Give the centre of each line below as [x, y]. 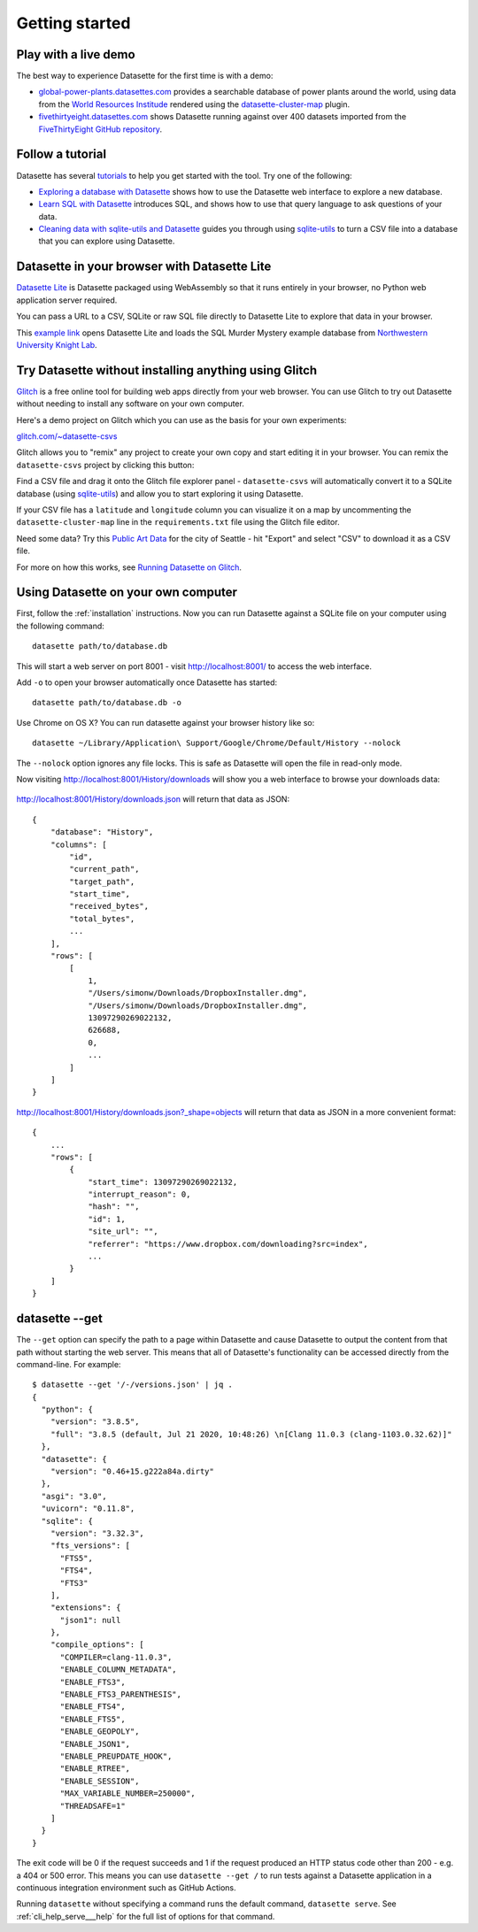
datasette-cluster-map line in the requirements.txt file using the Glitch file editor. [178, 522]
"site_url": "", [123, 1232]
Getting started [73, 23]
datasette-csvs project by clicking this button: [105, 465]
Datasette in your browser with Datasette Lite [144, 267]
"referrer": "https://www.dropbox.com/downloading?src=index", [228, 1244]
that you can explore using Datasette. [107, 241]
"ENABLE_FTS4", [93, 1707]
